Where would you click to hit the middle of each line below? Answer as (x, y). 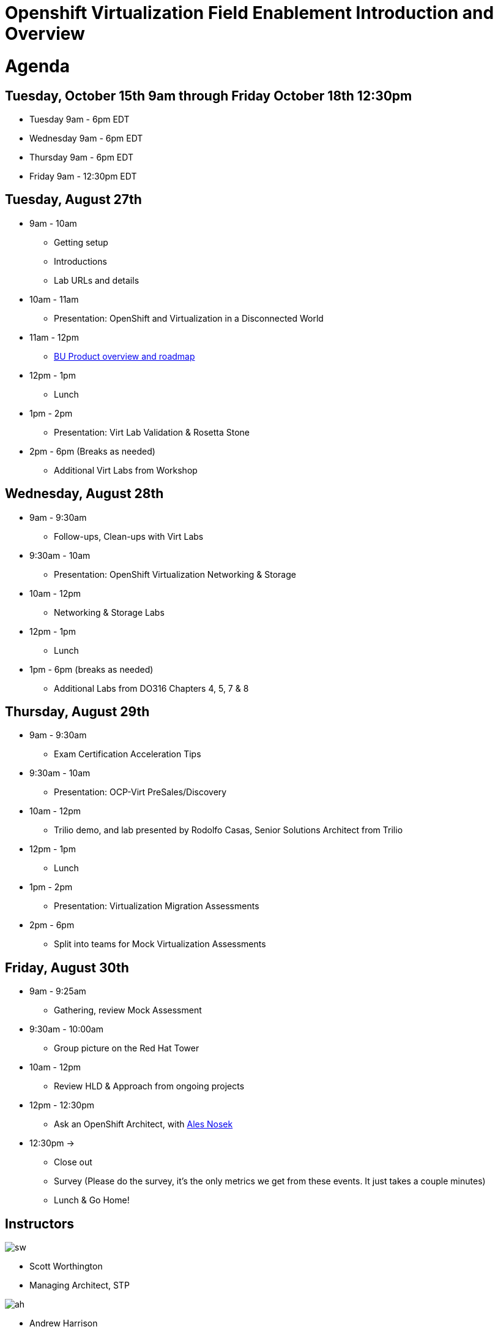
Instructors (40, 1224)
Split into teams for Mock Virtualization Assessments (160, 944)
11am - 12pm (54, 337)
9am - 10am (53, 223)
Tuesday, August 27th (73, 200)
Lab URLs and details (97, 280)
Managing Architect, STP (80, 1285)
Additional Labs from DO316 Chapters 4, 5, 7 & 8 (151, 688)
